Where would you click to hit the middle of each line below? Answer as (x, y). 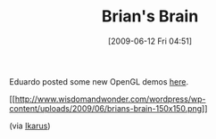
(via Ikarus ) (30, 126)
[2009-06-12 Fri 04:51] (150, 41)
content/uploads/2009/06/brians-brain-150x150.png (106, 108)
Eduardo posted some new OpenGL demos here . (99, 81)
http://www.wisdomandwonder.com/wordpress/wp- (110, 99)
